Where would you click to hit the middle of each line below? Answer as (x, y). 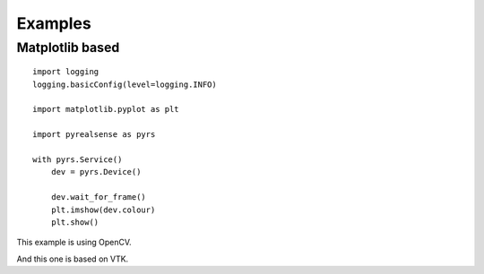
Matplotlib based (68, 47)
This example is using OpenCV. (74, 243)
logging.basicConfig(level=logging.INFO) (125, 84)
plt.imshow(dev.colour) (103, 210)
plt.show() (75, 222)
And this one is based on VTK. (73, 259)
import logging (66, 72)
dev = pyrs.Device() (96, 172)
